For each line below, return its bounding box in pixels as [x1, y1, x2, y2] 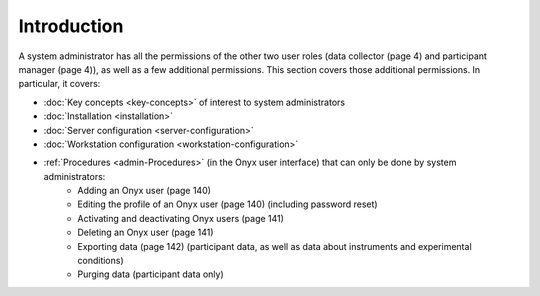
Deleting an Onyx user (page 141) [77, 226, 214, 239]
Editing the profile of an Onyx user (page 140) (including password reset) [77, 198, 379, 210]
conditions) [77, 255, 124, 267]
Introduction [18, 15, 124, 37]
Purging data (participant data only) [77, 268, 224, 280]
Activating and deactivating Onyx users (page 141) [77, 212, 285, 224]
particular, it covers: [18, 78, 101, 90]
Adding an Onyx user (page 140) [77, 185, 212, 197]
